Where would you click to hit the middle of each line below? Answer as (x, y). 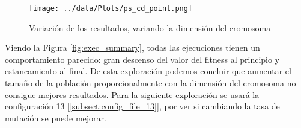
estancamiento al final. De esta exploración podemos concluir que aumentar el (148, 71)
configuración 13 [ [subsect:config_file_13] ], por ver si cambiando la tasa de (142, 106)
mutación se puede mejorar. (56, 118)
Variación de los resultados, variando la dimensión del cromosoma (150, 27)
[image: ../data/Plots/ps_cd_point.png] (111, 8)
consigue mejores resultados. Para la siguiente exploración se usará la (132, 94)
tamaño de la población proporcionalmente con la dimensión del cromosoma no (150, 83)
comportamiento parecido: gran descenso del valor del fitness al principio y (142, 59)
